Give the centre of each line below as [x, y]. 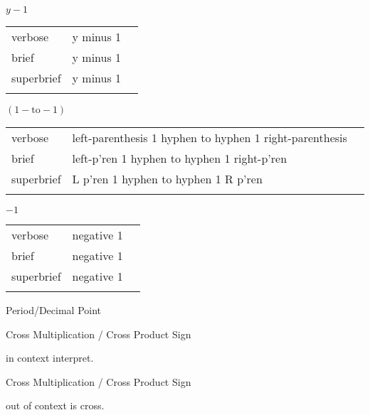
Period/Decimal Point [54, 310]
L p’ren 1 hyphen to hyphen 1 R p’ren [167, 179]
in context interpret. [50, 358]
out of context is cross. [55, 405]
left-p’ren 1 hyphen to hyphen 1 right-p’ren [180, 158]
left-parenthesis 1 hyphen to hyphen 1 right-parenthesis [210, 138]
